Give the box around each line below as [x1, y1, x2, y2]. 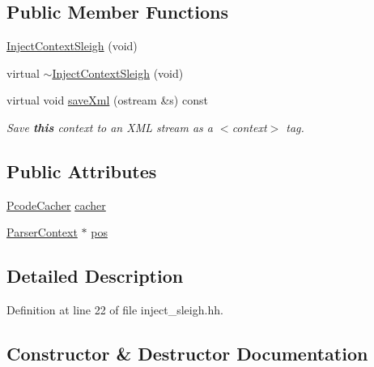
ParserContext [6, 224, 78, 241]
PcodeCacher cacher [6, 196, 106, 213]
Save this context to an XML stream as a [6, 118, 213, 135]
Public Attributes [6, 158, 157, 183]
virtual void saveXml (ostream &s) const [6, 92, 208, 109]
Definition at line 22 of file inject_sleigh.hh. [6, 301, 223, 318]
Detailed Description [6, 263, 184, 288]
